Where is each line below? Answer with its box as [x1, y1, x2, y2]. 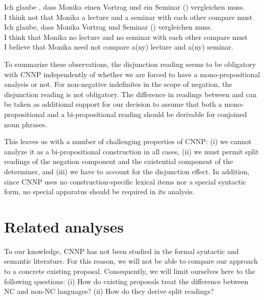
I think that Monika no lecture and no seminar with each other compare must [4, 31, 248, 42]
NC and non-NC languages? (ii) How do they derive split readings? [4, 286, 214, 296]
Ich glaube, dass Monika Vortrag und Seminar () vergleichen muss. [4, 21, 213, 32]
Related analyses [4, 216, 124, 237]
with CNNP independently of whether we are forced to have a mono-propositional [4, 68, 260, 79]
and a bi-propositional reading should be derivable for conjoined [47, 108, 247, 119]
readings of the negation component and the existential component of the [4, 156, 233, 167]
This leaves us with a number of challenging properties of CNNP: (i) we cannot [4, 136, 252, 147]
